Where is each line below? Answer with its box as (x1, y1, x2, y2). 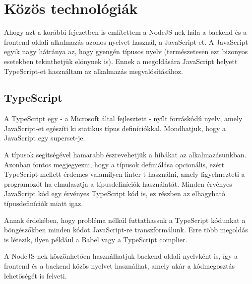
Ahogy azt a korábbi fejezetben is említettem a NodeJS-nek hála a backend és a (4, 27, 247, 37)
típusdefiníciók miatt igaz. (4, 198, 83, 209)
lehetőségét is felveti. (4, 270, 67, 281)
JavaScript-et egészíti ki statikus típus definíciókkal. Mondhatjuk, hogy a (4, 123, 226, 133)
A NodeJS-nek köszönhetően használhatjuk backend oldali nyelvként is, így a (4, 251, 238, 261)
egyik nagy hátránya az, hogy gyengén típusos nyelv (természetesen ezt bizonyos (4, 46, 248, 57)
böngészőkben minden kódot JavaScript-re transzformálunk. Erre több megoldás (4, 224, 248, 235)
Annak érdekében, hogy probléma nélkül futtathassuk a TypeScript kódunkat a (4, 214, 246, 225)
